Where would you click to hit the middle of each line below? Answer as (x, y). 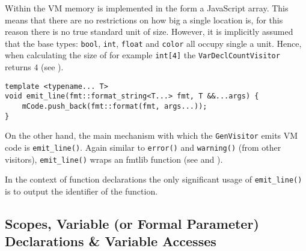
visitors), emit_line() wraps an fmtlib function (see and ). (114, 159)
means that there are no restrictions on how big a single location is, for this (144, 20)
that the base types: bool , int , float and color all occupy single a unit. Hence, (153, 43)
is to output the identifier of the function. (81, 191)
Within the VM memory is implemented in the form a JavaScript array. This (147, 8)
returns (18, 67)
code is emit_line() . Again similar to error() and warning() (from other (143, 147)
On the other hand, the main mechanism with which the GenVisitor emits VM (151, 135)
